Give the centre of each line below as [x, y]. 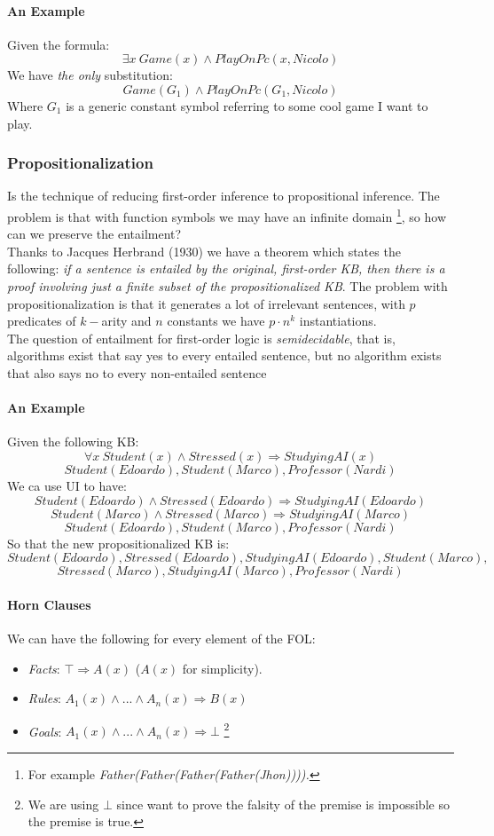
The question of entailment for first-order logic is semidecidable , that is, [201, 338]
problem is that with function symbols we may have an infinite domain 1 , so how [227, 215]
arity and [126, 321]
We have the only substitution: [90, 75]
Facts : [44, 668]
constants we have [216, 321]
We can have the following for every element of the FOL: [161, 638]
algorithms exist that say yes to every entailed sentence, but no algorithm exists [224, 355]
